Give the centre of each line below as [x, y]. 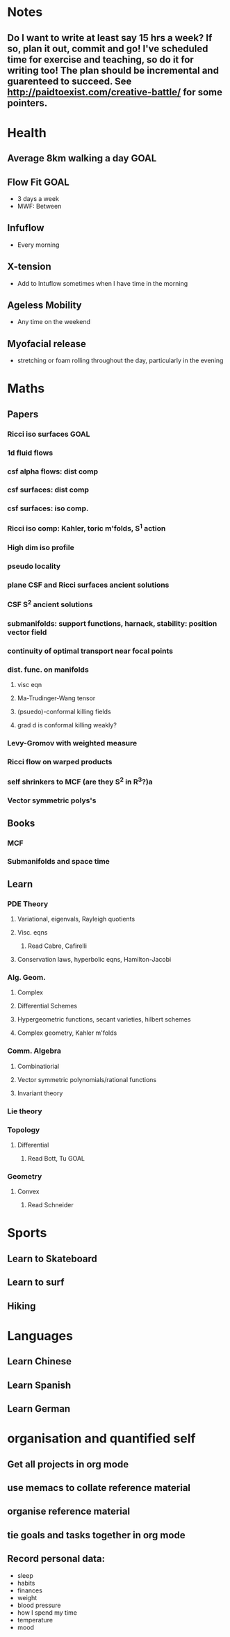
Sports [27, 1233]
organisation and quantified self [101, 1438]
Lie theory [25, 1111]
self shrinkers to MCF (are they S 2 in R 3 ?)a [80, 781]
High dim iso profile [41, 547]
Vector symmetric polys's [52, 800]
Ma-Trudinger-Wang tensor [56, 698]
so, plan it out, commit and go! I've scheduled [108, 48]
